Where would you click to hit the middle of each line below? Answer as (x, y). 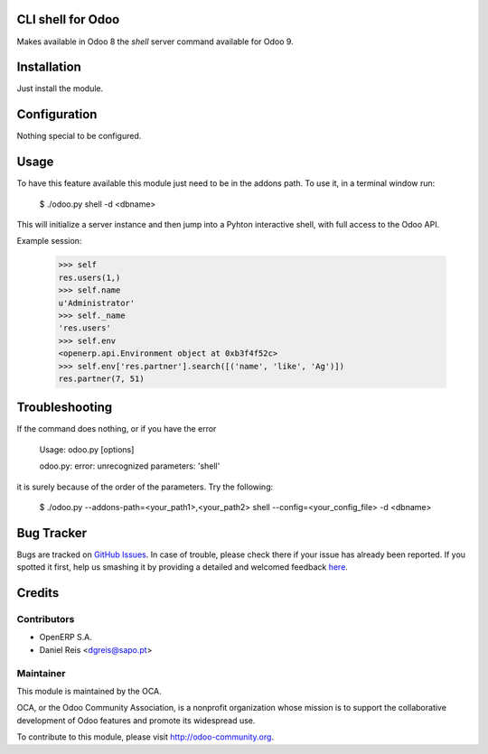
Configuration (57, 114)
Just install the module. (60, 88)
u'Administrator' (97, 303)
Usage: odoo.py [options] (87, 449)
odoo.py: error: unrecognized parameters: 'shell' (130, 466)
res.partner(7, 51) (101, 378)
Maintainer (41, 673)
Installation (49, 67)
